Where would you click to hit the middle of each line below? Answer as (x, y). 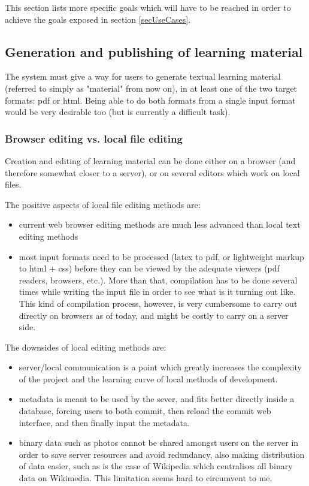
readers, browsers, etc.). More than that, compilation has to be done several (158, 280)
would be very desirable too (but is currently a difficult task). (118, 112)
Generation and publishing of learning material (154, 51)
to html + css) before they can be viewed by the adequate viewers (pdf (149, 268)
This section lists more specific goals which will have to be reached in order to (148, 7)
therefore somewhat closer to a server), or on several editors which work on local (152, 172)
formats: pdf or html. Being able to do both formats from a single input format (150, 100)
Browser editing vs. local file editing (94, 138)
